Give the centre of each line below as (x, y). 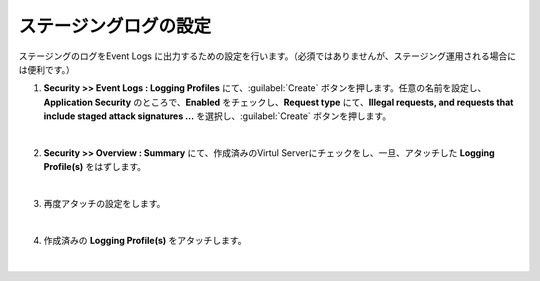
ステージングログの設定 (115, 26)
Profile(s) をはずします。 (95, 167)
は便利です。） (46, 69)
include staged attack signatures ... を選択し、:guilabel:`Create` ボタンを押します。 (217, 116)
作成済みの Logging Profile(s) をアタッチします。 (145, 240)
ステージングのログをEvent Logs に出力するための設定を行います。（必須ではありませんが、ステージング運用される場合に (267, 56)
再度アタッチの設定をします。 (104, 204)
